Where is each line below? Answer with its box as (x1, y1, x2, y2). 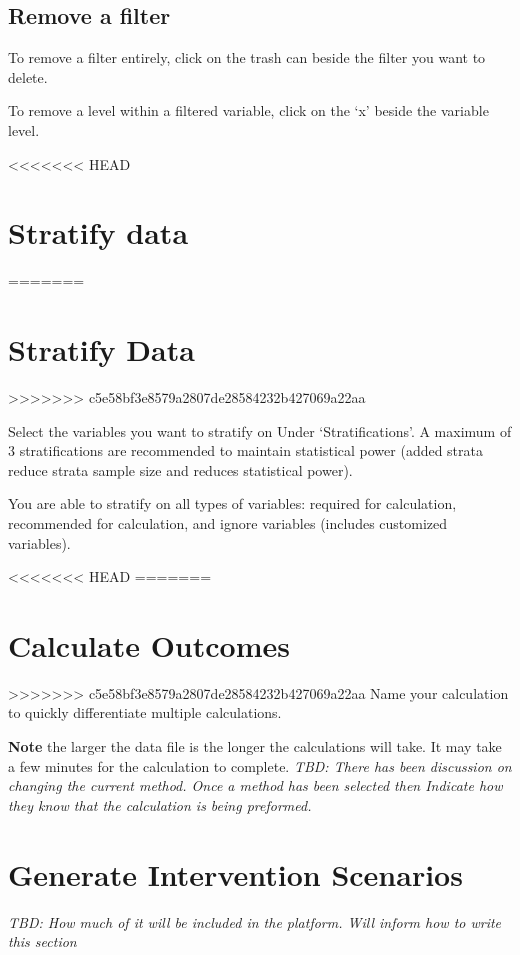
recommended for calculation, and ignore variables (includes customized (8, 512, 448, 533)
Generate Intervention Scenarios (8, 853, 463, 894)
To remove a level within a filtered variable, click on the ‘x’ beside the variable (8, 100, 489, 121)
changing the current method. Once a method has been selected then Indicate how (8, 775, 503, 796)
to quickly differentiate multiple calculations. (8, 702, 282, 723)
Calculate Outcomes (8, 624, 290, 665)
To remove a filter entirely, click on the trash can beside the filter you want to (8, 47, 486, 68)
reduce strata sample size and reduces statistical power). (8, 459, 353, 480)
